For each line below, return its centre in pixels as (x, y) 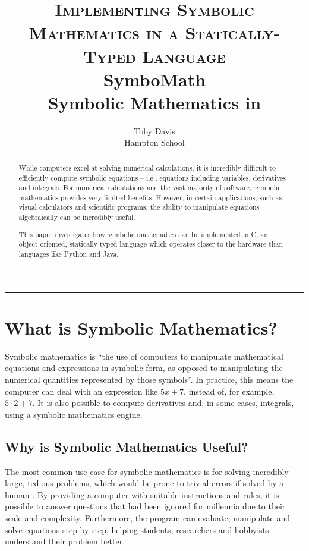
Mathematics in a (104, 32)
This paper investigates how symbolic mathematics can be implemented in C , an (143, 234)
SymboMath (154, 79)
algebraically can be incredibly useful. (77, 217)
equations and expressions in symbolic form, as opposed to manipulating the (144, 368)
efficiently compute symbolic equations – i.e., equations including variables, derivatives (152, 177)
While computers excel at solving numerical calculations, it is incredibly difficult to (147, 167)
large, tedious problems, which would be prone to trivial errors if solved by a (144, 483)
